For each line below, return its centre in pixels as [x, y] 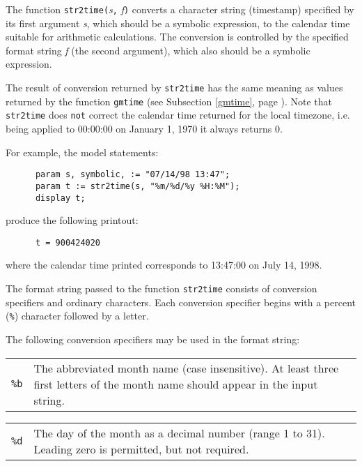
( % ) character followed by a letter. [77, 316]
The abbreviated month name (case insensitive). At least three [186, 368]
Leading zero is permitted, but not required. [141, 449]
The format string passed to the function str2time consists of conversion [162, 288]
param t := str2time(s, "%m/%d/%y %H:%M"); [137, 186]
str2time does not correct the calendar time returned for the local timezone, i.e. [178, 115]
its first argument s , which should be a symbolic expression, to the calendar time [178, 23]
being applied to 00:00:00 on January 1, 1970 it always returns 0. [144, 128]
